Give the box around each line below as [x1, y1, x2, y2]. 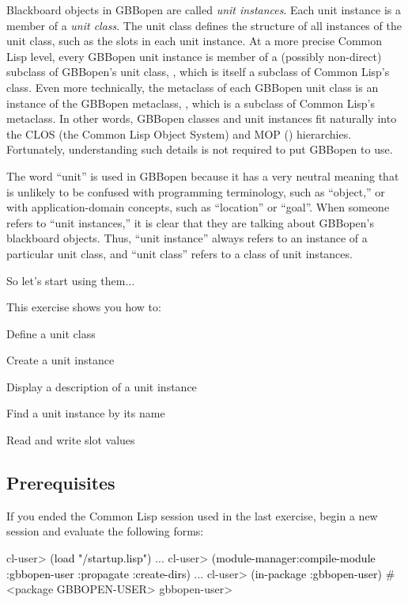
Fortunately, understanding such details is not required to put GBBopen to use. [6, 141, 393, 158]
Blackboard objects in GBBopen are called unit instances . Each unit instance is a [6, 2, 401, 17]
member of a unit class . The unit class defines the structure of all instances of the [6, 17, 402, 33]
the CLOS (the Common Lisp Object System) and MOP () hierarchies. [6, 125, 352, 142]
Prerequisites [6, 471, 115, 495]
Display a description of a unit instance [6, 378, 197, 394]
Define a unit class [6, 325, 96, 341]
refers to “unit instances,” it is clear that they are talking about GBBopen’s [6, 214, 374, 231]
